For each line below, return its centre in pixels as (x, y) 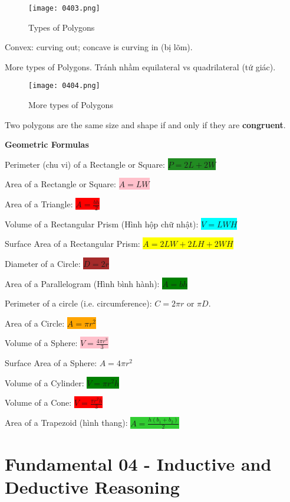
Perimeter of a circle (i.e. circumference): (78, 303)
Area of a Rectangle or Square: (60, 184)
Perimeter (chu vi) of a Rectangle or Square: (85, 164)
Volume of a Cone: (38, 402)
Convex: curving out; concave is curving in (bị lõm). (99, 47)
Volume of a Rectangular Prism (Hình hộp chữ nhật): (102, 224)
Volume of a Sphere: (41, 343)
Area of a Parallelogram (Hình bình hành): (82, 283)
